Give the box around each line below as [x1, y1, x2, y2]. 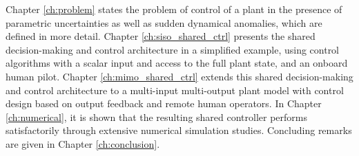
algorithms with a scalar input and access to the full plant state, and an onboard [6, 56, 348, 70]
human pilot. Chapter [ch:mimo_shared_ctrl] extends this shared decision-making [6, 69, 353, 83]
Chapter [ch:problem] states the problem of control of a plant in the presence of [6, 2, 342, 16]
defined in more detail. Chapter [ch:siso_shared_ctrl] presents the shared [6, 29, 316, 43]
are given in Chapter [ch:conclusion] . [6, 136, 160, 151]
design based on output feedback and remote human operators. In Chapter [6, 96, 322, 111]
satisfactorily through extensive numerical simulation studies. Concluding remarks [6, 123, 352, 137]
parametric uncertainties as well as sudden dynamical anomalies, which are [6, 15, 322, 30]
